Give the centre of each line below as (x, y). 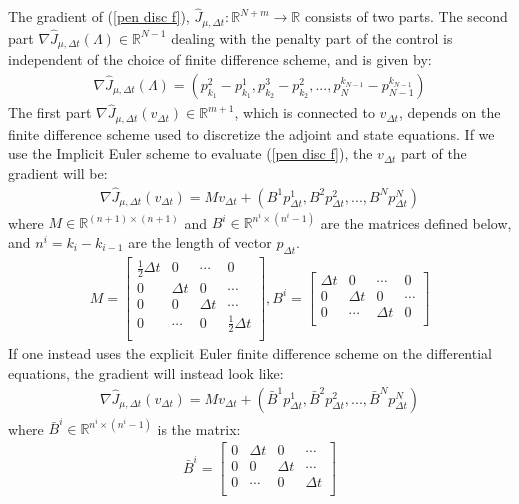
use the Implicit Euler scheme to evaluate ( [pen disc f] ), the (190, 153)
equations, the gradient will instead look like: (146, 373)
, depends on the (449, 112)
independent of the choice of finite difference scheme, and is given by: (220, 59)
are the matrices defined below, (416, 222)
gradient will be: (58, 172)
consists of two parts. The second (406, 16)
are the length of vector (200, 241)
